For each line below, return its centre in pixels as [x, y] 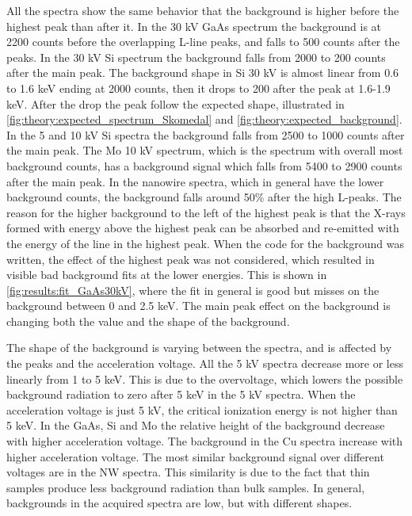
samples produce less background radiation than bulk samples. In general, [186, 487]
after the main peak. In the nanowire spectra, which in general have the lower [195, 181]
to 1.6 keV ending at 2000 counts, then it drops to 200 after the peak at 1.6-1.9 [198, 88]
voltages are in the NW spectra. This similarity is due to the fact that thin [188, 472]
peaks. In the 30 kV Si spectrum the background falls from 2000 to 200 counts [196, 57]
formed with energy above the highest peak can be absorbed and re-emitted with [203, 228]
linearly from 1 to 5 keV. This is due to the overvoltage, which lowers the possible [205, 378]
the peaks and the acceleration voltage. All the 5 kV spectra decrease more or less [205, 363]
